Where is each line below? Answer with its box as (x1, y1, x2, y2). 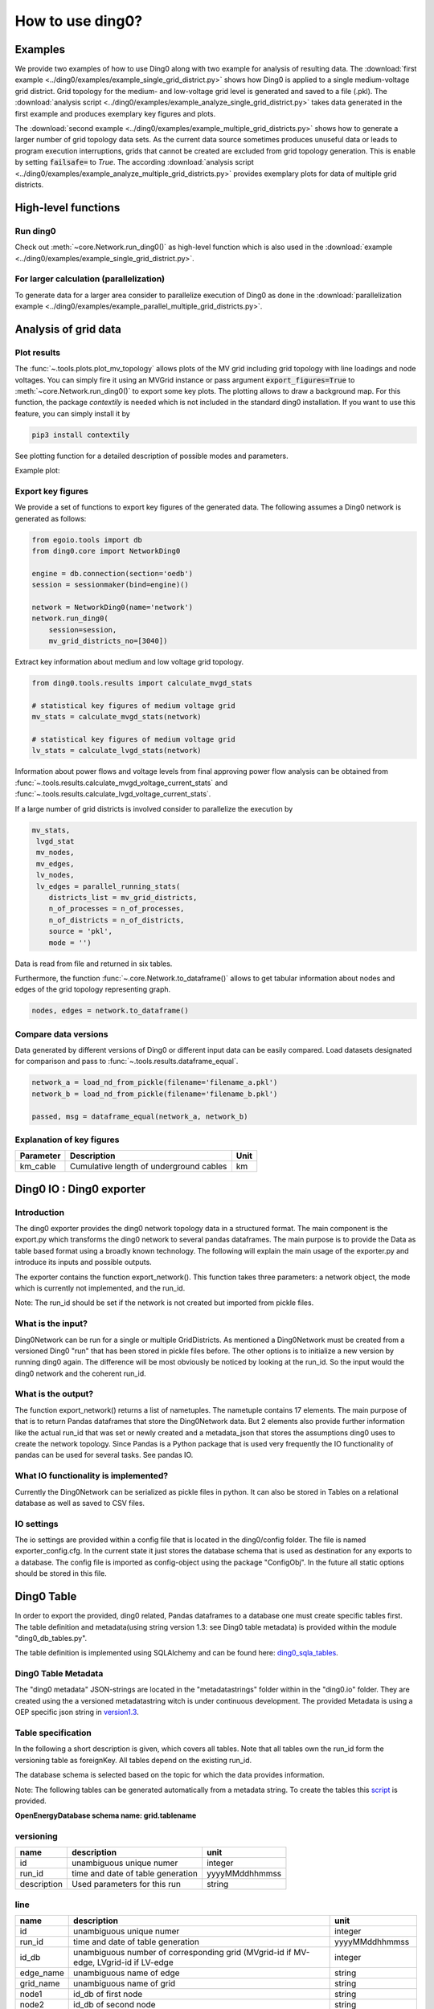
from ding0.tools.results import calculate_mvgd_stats (31, 679, 252, 688)
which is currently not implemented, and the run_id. (14, 1283, 186, 1293)
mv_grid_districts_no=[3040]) (48, 636, 168, 646)
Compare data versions (14, 1029, 108, 1040)
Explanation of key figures (14, 1134, 120, 1145)
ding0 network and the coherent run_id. (14, 1369, 146, 1378)
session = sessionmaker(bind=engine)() (31, 580, 189, 590)
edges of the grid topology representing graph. (14, 984, 171, 994)
